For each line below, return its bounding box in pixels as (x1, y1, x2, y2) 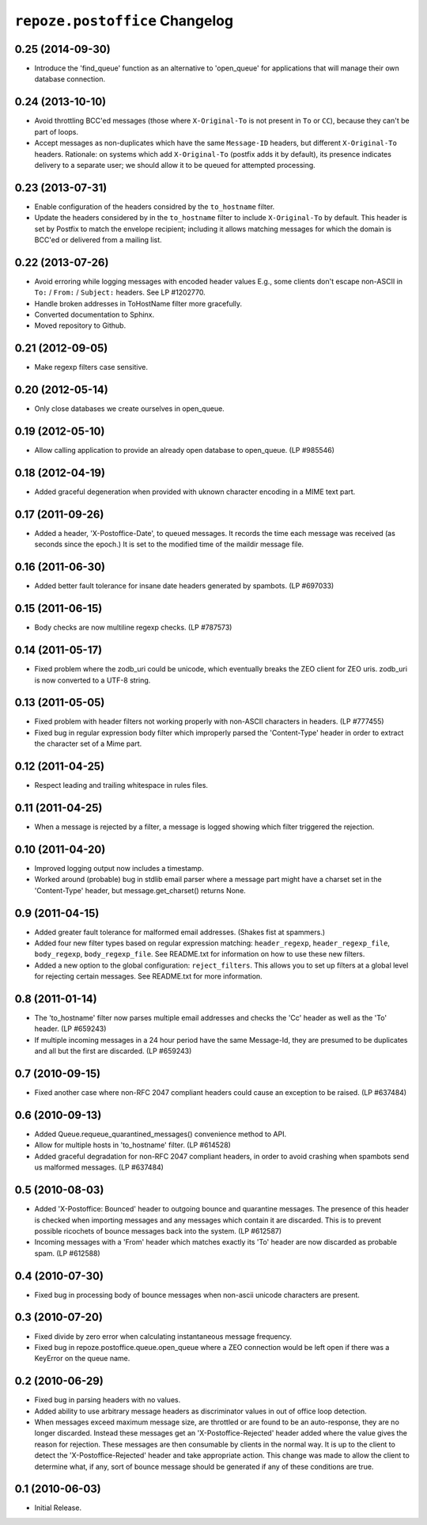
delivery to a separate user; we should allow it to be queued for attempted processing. (34, 160, 316, 169)
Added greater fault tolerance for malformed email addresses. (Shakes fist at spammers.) (34, 927, 326, 937)
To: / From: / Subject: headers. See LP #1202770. (34, 287, 206, 297)
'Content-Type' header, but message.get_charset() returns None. (34, 885, 247, 895)
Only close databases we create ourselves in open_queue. (34, 404, 225, 413)
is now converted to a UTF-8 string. (34, 675, 151, 685)
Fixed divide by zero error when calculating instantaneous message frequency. (34, 1331, 292, 1341)
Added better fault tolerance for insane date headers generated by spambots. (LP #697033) (34, 581, 334, 591)
